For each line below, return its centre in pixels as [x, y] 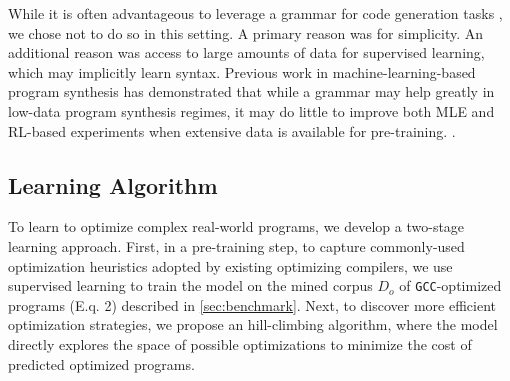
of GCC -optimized [450, 285]
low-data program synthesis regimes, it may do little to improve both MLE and [251, 110]
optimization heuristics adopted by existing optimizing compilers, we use [230, 265]
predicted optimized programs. [101, 363]
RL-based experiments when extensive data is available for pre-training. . [232, 130]
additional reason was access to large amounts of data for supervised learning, [246, 52]
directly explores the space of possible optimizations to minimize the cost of [240, 343]
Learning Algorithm [113, 184]
